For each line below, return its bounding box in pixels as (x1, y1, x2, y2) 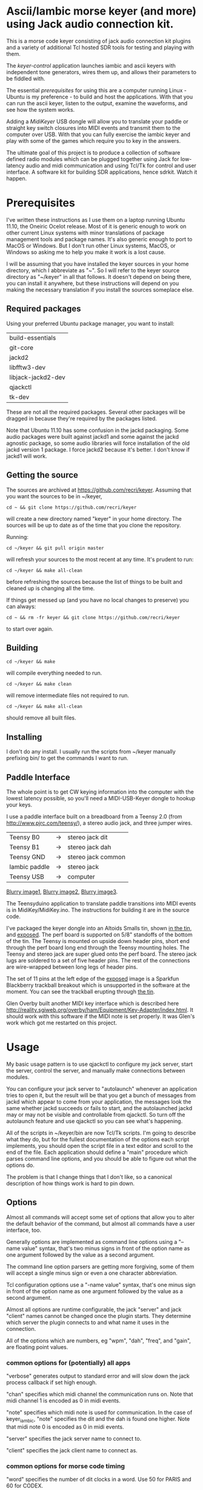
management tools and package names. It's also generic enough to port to (6, 235, 193, 242)
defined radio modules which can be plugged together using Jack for (6, 155, 179, 162)
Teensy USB (9, 872, 44, 881)
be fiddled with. (6, 75, 45, 82)
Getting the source (6, 470, 79, 481)
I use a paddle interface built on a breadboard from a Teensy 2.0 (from (6, 812, 183, 820)
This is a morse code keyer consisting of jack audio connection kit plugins (6, 37, 191, 44)
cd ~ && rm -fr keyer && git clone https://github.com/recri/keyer (6, 614, 181, 620)
